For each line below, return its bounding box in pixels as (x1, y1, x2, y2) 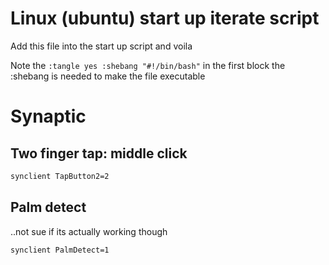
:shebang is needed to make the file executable (10, 70, 206, 82)
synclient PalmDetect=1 (10, 245, 110, 255)
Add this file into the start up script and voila (10, 40, 193, 52)
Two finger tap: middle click (10, 145, 188, 162)
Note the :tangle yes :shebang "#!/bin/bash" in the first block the (10, 59, 286, 71)
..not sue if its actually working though (10, 225, 168, 237)
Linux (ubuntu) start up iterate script (10, 7, 320, 30)
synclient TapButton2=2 (10, 171, 110, 181)
